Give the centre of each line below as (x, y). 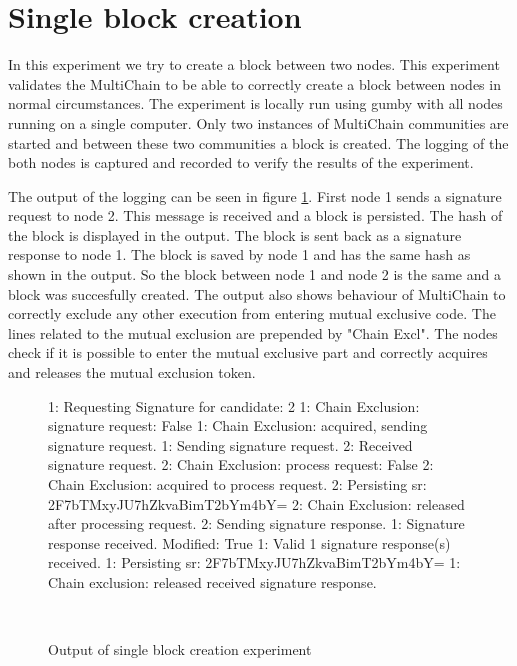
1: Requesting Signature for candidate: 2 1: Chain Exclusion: (234, 405)
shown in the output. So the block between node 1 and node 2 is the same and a (254, 274)
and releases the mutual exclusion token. (132, 372)
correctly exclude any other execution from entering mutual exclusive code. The (252, 313)
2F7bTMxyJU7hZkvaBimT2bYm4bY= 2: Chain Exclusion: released (256, 503)
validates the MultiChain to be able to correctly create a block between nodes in (254, 83)
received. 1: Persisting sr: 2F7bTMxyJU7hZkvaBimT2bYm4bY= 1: (254, 562)
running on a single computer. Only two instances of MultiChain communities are (258, 122)
